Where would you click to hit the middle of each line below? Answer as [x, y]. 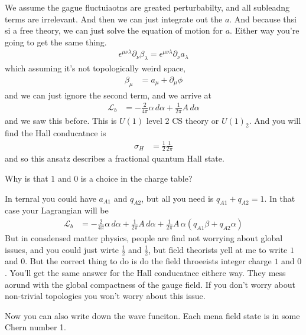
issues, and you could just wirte [62, 249]
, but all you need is [178, 198]
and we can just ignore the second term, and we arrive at [108, 95]
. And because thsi [263, 19]
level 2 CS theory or [183, 120]
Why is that [27, 178]
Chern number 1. [35, 327]
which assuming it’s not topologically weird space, [95, 68]
